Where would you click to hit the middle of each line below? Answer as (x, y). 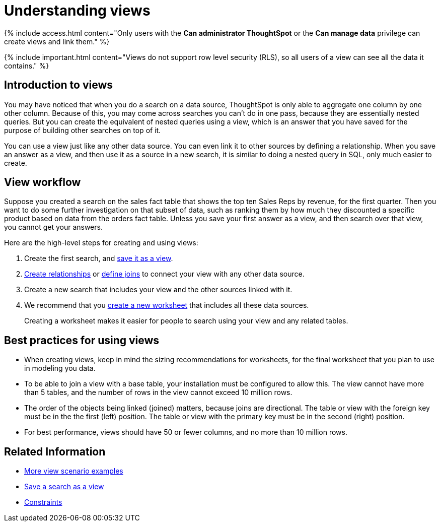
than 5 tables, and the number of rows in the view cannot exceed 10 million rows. (158, 392)
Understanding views (77, 11)
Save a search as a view (64, 487)
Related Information (55, 451)
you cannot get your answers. (53, 227)
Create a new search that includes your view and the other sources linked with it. (158, 290)
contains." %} (27, 65)
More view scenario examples (74, 471)
